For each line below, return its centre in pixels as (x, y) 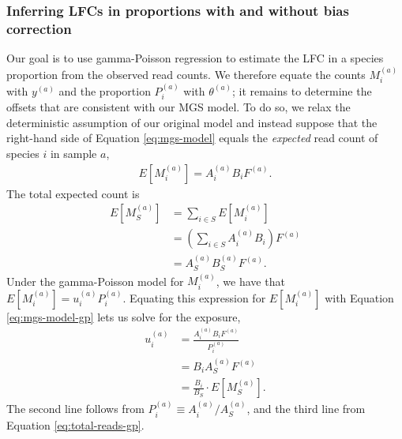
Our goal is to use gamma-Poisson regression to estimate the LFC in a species (195, 58)
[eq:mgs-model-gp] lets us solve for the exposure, (124, 316)
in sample (73, 153)
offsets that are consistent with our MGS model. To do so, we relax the (178, 107)
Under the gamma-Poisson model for (95, 281)
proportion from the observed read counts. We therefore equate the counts (186, 74)
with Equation (359, 297)
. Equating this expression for (194, 297)
